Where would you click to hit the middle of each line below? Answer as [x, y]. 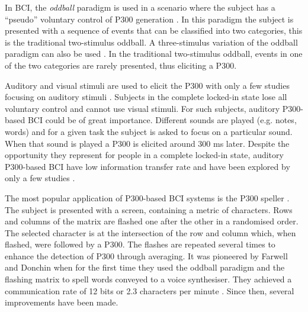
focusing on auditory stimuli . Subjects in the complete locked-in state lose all [146, 97]
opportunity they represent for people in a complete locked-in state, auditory [144, 155]
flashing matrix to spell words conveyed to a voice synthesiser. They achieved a [148, 279]
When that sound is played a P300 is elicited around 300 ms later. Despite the [147, 143]
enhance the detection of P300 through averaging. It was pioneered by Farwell [146, 255]
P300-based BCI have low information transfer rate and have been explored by [147, 166]
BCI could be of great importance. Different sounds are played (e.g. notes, [162, 120]
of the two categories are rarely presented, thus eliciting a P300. [121, 65]
